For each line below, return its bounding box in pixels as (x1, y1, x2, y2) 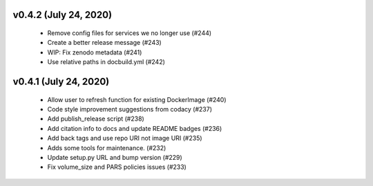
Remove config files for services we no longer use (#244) (47, 29, 212, 37)
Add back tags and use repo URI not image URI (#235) (47, 134, 203, 143)
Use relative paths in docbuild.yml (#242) (47, 58, 166, 66)
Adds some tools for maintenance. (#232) (47, 143, 166, 152)
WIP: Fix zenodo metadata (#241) (47, 48, 142, 56)
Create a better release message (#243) (47, 39, 162, 47)
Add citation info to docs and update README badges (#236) (47, 124, 222, 132)
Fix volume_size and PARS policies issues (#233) (47, 163, 186, 172)
